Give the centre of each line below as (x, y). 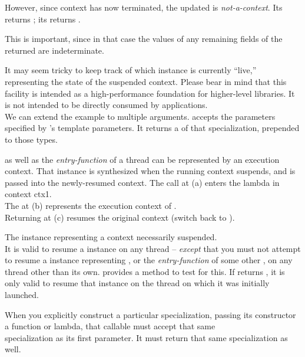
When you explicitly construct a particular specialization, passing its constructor (150, 314)
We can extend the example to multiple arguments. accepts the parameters (140, 116)
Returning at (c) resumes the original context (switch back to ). (120, 217)
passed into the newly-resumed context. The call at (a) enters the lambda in (142, 182)
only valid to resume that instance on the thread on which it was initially (137, 283)
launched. (22, 295)
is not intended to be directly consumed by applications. (106, 105)
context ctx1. (28, 194)
